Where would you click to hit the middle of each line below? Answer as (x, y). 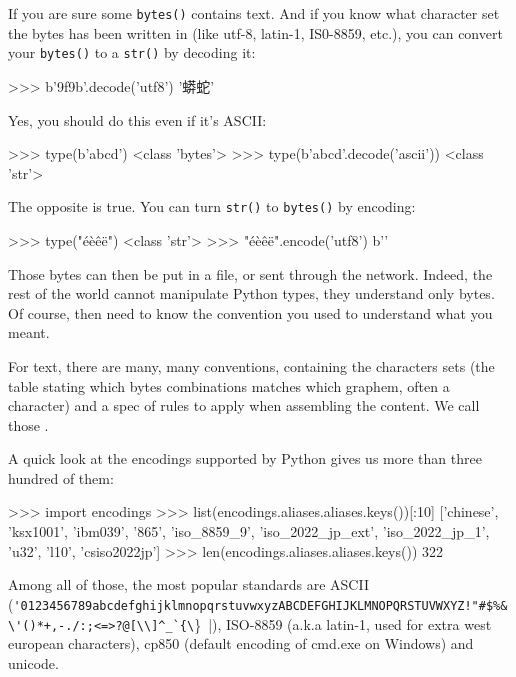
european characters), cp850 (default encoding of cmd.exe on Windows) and (241, 643)
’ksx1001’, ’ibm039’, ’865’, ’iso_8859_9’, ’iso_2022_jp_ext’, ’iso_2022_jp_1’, (249, 531)
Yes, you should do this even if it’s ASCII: (137, 119)
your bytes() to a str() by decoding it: (132, 52)
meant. (29, 332)
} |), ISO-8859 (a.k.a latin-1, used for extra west (343, 623)
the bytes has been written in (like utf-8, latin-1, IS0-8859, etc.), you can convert (255, 32)
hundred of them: (61, 477)
